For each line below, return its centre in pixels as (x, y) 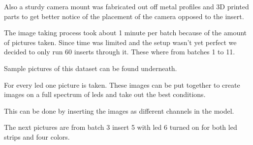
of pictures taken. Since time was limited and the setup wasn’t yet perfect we (120, 42)
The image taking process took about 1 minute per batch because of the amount (126, 33)
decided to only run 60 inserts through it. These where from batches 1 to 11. (120, 52)
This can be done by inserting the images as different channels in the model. (119, 110)
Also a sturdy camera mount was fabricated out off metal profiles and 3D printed (126, 6)
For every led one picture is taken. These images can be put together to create (122, 85)
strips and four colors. (37, 136)
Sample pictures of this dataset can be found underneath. (91, 68)
